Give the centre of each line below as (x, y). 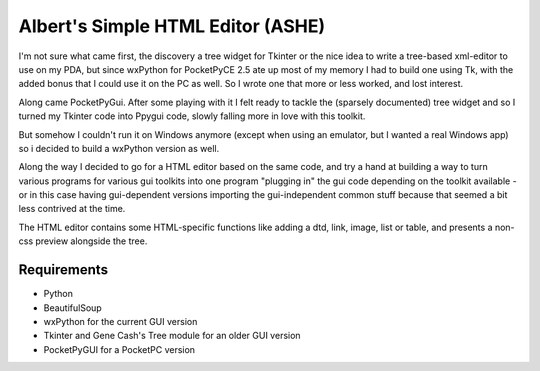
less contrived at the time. (72, 209)
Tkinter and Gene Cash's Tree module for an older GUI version (172, 336)
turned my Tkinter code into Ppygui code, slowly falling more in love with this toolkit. (192, 116)
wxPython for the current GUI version (120, 321)
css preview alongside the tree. (83, 241)
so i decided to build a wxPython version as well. (119, 148)
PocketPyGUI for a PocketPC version (119, 349)
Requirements (63, 270)
